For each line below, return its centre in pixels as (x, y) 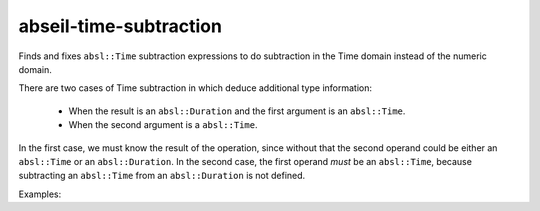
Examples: (40, 194)
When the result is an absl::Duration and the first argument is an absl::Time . (237, 111)
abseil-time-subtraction (120, 26)
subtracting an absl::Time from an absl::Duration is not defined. (162, 176)
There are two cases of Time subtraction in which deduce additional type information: (195, 88)
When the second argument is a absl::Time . (163, 125)
